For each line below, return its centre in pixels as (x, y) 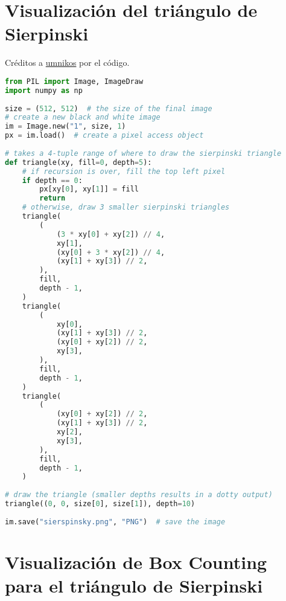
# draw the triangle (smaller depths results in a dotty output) (139, 495)
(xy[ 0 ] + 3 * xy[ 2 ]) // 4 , (111, 252)
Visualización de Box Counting (136, 561)
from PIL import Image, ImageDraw (74, 81)
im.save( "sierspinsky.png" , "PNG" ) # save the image (115, 522)
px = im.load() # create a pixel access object (104, 136)
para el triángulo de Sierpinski (134, 586)
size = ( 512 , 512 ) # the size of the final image (109, 108)
